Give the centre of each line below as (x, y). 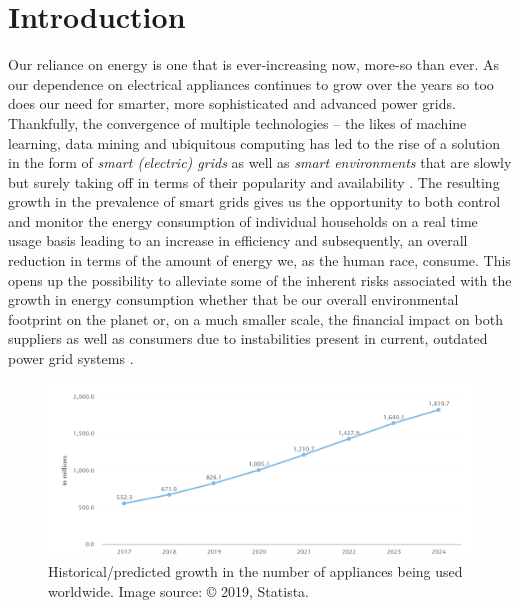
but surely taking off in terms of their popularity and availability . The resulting (254, 181)
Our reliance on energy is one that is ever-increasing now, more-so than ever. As (253, 64)
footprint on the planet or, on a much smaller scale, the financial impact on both (255, 318)
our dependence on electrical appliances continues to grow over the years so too (251, 83)
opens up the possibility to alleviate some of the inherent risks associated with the (260, 279)
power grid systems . (71, 358)
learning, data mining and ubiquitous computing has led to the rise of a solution (254, 142)
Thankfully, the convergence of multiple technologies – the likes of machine (237, 122)
